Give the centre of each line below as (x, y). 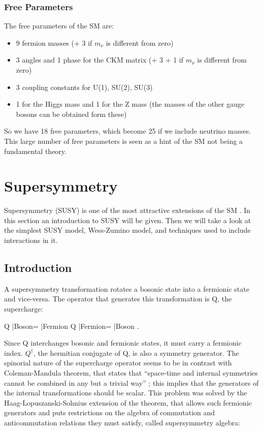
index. (13, 352)
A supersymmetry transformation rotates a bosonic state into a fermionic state (127, 288)
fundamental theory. (35, 151)
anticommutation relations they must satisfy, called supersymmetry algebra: (122, 422)
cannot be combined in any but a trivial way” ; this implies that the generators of (131, 382)
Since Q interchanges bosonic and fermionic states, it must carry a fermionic (123, 343)
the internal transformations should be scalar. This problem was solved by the (126, 393)
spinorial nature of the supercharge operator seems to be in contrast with (118, 363)
